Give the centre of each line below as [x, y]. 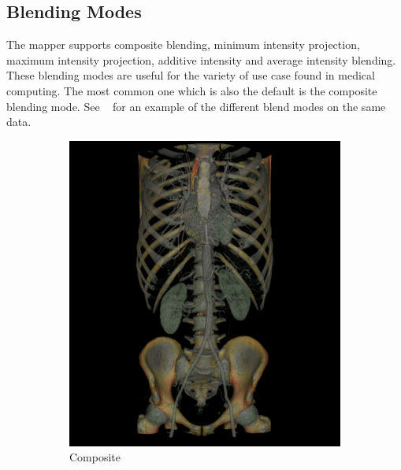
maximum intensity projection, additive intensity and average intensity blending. [201, 59]
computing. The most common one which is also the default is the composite [192, 90]
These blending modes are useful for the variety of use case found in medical [191, 75]
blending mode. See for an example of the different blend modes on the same [196, 106]
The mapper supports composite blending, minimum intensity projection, [183, 44]
